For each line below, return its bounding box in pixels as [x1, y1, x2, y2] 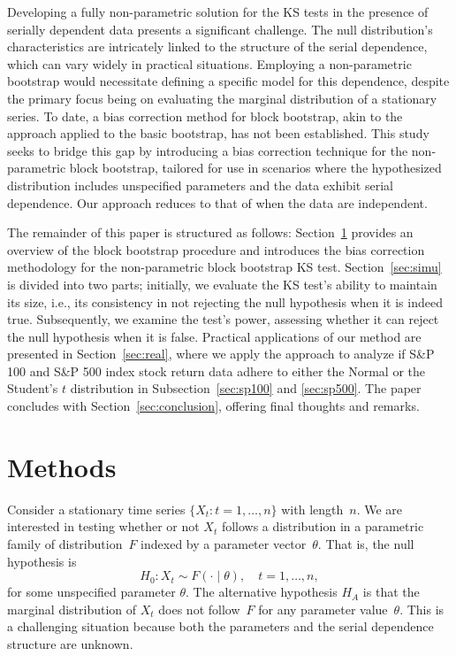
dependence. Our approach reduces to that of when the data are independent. [7, 193, 428, 212]
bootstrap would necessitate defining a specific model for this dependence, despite [7, 72, 450, 90]
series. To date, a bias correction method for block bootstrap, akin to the [7, 106, 403, 125]
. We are [356, 499, 403, 518]
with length [281, 499, 344, 518]
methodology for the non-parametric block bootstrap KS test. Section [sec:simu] [7, 258, 442, 276]
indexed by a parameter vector [141, 534, 307, 552]
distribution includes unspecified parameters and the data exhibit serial [7, 175, 393, 194]
